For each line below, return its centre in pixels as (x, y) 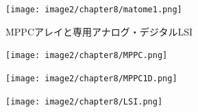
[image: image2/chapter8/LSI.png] (84, 101)
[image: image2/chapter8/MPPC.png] (87, 56)
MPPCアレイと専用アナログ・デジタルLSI (99, 31)
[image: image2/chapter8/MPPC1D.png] (91, 78)
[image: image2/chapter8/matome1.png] (94, 10)
